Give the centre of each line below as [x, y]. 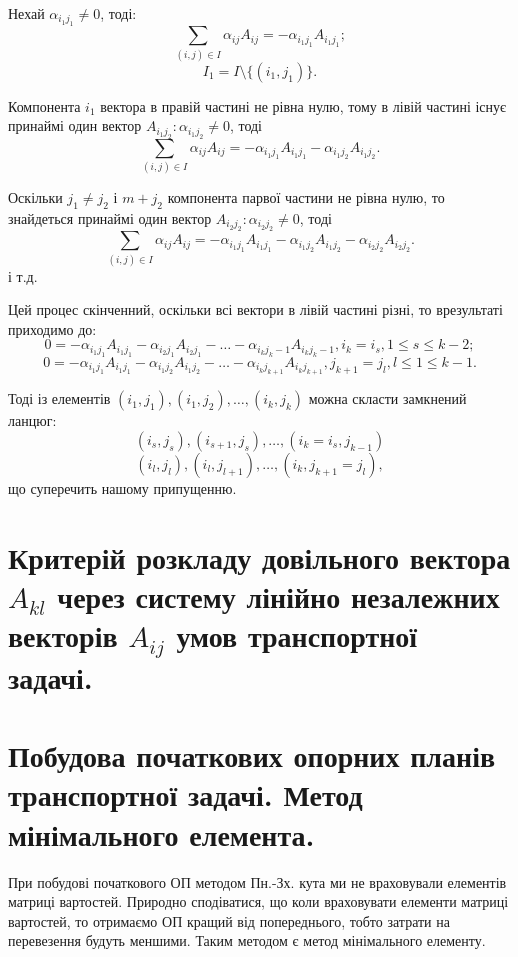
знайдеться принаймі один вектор [110, 217]
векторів [63, 634]
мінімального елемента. [161, 833]
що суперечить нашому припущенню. [122, 487]
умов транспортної [297, 634]
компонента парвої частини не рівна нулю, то [306, 197]
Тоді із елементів [59, 398]
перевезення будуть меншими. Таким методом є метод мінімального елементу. [247, 940]
